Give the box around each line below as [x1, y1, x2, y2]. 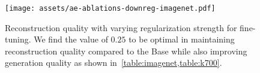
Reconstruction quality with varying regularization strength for [5, 21, 237, 34]
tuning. [5, 33, 31, 45]
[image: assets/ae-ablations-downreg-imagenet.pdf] [5, 4, 216, 13]
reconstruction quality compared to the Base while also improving [5, 44, 247, 57]
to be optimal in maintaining [128, 33, 235, 45]
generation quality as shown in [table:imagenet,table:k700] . [5, 56, 222, 69]
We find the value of [34, 33, 108, 45]
